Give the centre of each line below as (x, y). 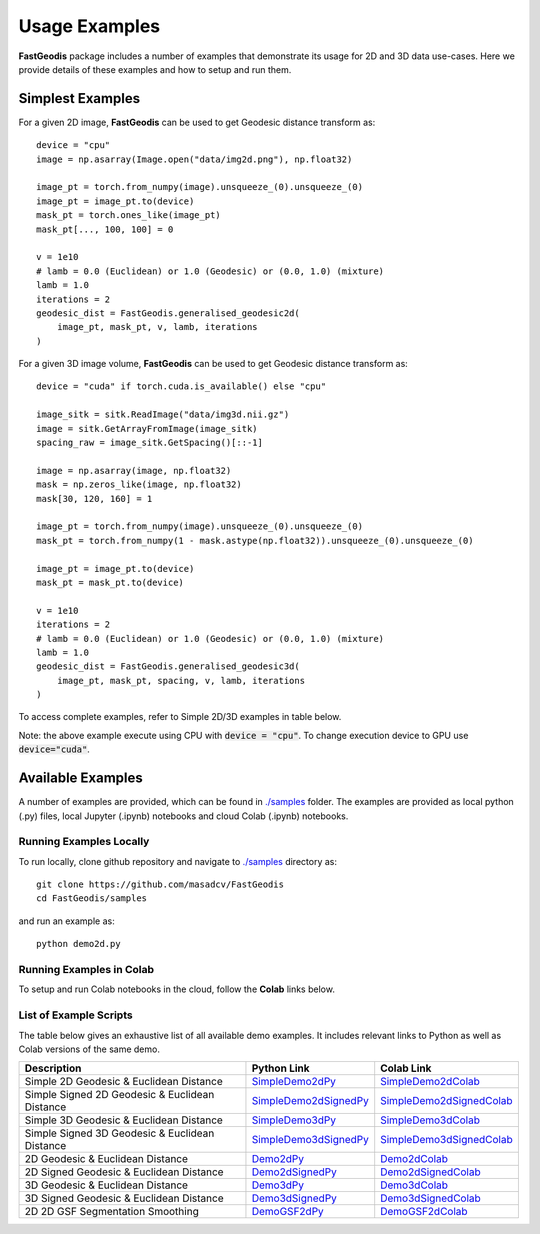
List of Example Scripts (76, 1015)
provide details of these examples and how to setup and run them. (155, 69)
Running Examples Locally (84, 842)
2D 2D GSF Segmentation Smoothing (111, 1212)
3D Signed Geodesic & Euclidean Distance (124, 1198)
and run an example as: (66, 921)
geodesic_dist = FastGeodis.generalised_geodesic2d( (168, 313)
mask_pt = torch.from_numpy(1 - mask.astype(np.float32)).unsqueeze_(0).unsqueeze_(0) (255, 540)
